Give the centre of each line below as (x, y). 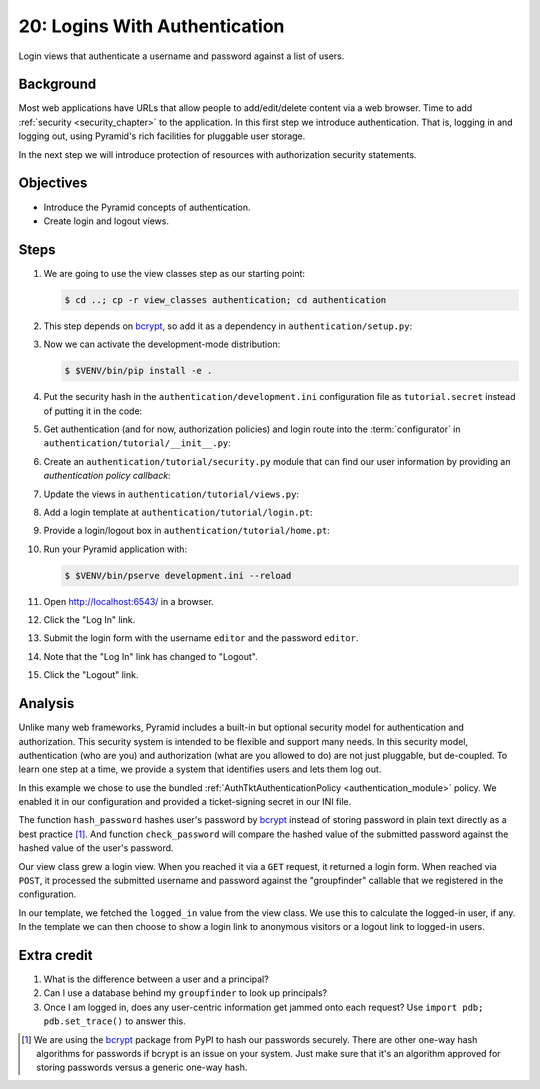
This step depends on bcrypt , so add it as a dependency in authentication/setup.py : (228, 326)
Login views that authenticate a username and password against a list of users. (181, 56)
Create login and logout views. (106, 221)
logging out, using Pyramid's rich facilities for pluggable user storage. (162, 136)
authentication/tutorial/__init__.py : (137, 443)
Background (57, 84)
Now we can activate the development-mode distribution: (162, 344)
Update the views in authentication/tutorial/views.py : (171, 494)
